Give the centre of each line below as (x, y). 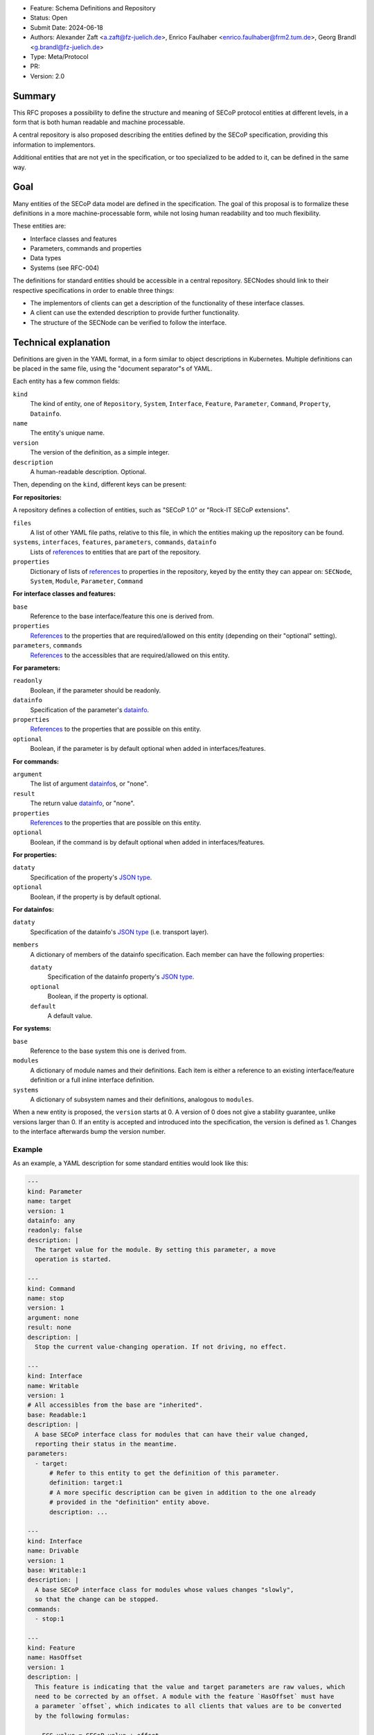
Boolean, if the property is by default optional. (96, 897)
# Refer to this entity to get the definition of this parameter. (164, 1473)
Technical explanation (62, 342)
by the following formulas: (82, 1716)
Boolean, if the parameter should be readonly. (96, 690)
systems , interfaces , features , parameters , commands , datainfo (115, 542)
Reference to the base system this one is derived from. (108, 1051)
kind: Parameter (55, 1191)
